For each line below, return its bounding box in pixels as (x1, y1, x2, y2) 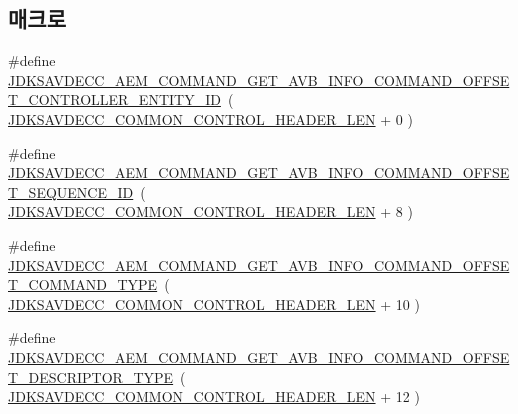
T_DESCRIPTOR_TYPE (8, 366, 174, 387)
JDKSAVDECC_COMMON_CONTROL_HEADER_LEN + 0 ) (8, 108, 413, 129)
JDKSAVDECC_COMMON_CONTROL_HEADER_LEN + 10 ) (8, 293, 420, 314)
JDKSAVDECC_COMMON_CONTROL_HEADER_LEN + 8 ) (8, 201, 413, 222)
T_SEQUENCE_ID (8, 181, 134, 202)
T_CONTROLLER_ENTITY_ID (8, 89, 221, 110)
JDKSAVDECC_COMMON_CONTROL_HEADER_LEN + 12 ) (8, 386, 420, 407)
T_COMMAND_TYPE (8, 274, 158, 295)
